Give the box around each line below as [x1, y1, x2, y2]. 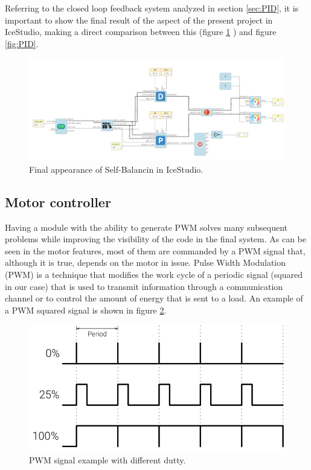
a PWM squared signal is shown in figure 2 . [5, 303, 167, 316]
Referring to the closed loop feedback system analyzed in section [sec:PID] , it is [5, 2, 299, 14]
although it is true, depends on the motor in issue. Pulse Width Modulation [5, 256, 286, 269]
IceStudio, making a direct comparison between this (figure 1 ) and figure [5, 25, 277, 38]
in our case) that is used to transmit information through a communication [5, 280, 283, 292]
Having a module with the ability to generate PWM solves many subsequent [5, 221, 287, 233]
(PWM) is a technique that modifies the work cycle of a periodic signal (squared [5, 268, 303, 281]
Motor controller [5, 192, 111, 211]
